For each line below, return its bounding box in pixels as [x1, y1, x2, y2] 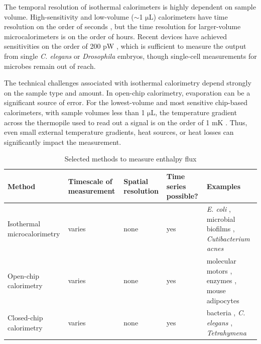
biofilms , [206, 223, 235, 234]
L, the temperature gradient [151, 107, 237, 117]
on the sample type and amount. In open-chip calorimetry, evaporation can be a [4, 87, 250, 98]
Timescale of [68, 176, 112, 186]
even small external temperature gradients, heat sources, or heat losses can [4, 127, 234, 137]
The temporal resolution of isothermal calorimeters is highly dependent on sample [4, 2, 256, 12]
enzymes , [206, 275, 237, 286]
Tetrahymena [206, 327, 246, 337]
